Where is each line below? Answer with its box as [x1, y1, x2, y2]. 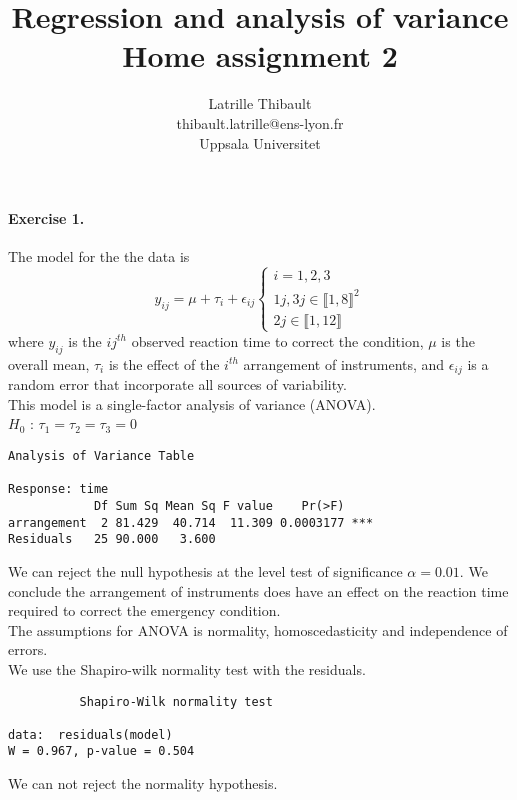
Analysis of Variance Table [8, 449, 195, 463]
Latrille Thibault [208, 93, 312, 114]
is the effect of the [108, 353, 220, 374]
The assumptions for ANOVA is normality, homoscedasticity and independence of [8, 619, 508, 640]
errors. [8, 639, 48, 660]
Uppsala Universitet [199, 132, 321, 153]
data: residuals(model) [8, 727, 173, 742]
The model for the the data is [8, 246, 190, 267]
